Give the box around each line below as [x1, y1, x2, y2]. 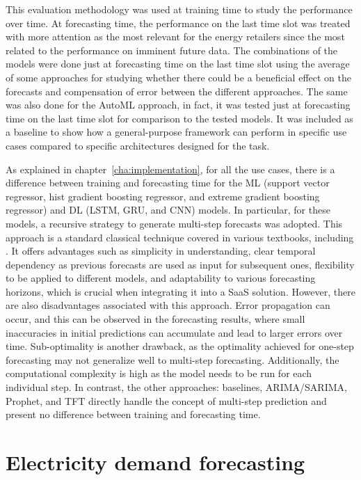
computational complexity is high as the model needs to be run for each [6, 366, 312, 381]
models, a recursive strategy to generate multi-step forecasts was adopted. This [6, 216, 343, 230]
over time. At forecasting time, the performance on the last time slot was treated [6, 15, 351, 30]
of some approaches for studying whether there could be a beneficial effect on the [6, 70, 351, 84]
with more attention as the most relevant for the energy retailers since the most [6, 29, 345, 44]
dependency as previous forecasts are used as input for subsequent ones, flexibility [6, 257, 355, 271]
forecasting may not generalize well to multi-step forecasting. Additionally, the [6, 352, 339, 367]
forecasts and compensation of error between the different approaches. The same [6, 83, 348, 98]
